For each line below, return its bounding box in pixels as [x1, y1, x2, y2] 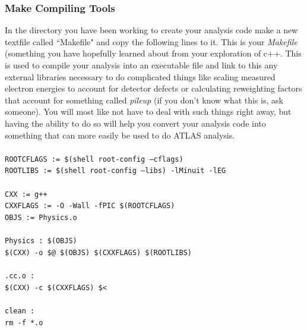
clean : [5, 307, 35, 316]
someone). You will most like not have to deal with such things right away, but [5, 105, 292, 118]
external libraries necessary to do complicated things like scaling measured [5, 70, 276, 83]
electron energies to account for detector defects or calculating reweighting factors [5, 82, 302, 95]
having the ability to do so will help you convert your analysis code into [5, 117, 266, 129]
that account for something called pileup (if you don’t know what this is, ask [5, 93, 283, 106]
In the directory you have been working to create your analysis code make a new [5, 24, 298, 36]
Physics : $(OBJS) [5, 237, 77, 246]
